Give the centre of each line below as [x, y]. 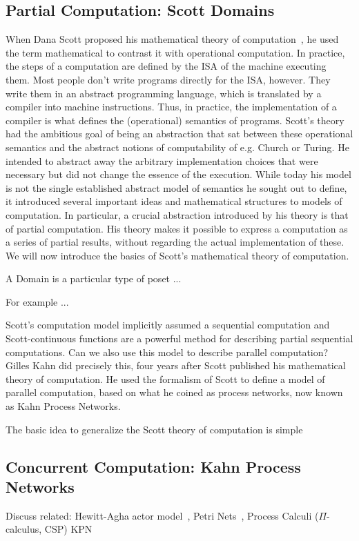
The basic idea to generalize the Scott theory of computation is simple [154, 429]
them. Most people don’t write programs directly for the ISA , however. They [168, 79]
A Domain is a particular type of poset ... [94, 278]
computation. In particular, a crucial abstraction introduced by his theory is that [177, 214]
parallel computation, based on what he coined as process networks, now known [174, 392]
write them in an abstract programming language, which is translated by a [164, 93]
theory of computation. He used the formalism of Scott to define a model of [165, 378]
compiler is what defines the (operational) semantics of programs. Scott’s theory [175, 120]
